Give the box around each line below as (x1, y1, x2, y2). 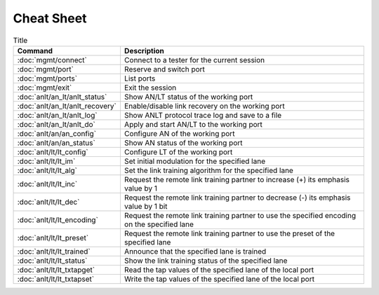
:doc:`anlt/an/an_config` (17, 128, 97, 138)
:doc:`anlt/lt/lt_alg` (17, 165, 77, 175)
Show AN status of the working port (124, 137, 243, 147)
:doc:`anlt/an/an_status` (17, 137, 96, 147)
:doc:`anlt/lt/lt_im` (17, 156, 76, 166)
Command (17, 46, 53, 55)
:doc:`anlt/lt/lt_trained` (17, 246, 91, 256)
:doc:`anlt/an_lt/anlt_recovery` (17, 101, 117, 111)
